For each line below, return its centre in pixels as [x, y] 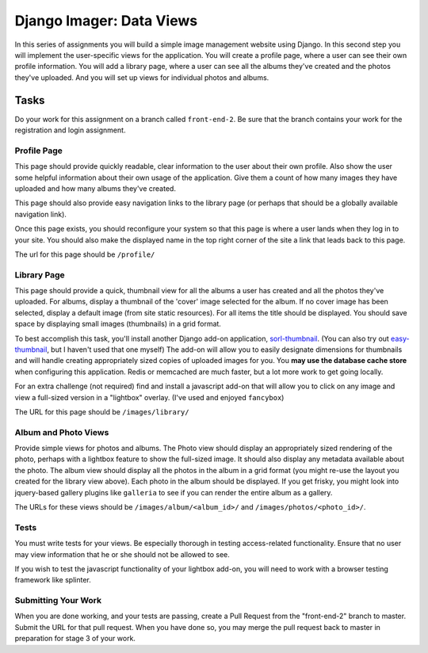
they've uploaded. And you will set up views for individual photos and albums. [142, 77]
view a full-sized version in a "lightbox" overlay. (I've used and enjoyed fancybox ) [149, 397]
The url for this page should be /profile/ [85, 254]
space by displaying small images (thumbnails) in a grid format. [118, 324]
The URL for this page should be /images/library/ [102, 411]
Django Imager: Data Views [106, 21]
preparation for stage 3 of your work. [75, 639]
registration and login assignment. [70, 130]
